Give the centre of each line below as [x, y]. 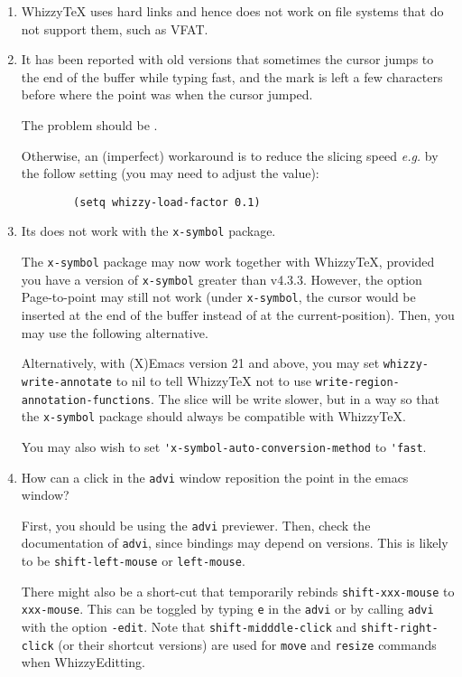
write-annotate [67, 382]
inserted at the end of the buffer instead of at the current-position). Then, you [238, 315]
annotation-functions [86, 400]
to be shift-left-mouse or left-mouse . [133, 561]
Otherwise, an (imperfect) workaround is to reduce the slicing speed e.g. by [230, 155]
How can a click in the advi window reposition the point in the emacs [215, 477]
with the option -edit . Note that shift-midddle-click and [189, 627]
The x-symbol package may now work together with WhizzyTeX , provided [228, 262]
